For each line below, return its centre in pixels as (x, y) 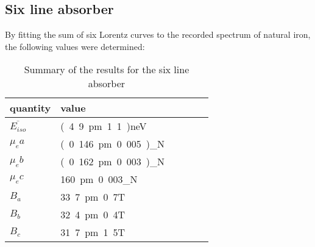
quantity (30, 108)
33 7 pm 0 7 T (93, 197)
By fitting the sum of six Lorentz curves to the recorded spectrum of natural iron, (158, 34)
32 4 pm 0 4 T (93, 215)
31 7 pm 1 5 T (93, 232)
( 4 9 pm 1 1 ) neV (104, 126)
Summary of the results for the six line (107, 70)
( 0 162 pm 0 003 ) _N (112, 162)
